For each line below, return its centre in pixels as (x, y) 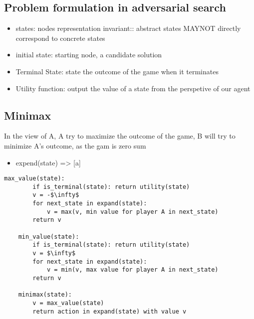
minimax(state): (45, 295)
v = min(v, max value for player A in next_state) (132, 270)
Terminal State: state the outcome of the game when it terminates (117, 71)
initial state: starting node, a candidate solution (89, 55)
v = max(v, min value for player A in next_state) (132, 212)
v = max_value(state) (68, 303)
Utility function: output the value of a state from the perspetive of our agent (133, 88)
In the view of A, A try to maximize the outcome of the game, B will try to (120, 136)
